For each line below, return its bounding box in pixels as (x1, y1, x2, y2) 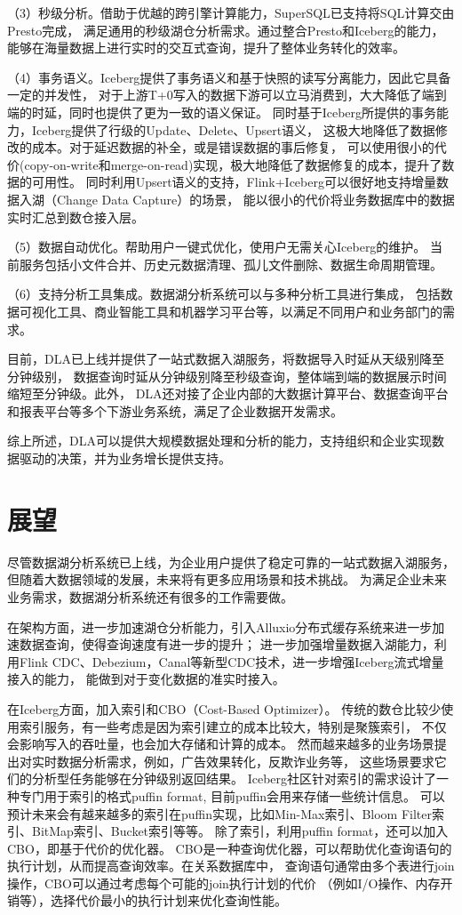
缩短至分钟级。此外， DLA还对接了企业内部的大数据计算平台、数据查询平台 (7, 384, 449, 403)
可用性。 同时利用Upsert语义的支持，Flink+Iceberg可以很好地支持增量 (31, 173, 436, 191)
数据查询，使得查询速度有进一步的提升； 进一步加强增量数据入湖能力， (19, 635, 434, 654)
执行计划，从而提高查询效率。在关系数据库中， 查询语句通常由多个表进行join (7, 856, 455, 875)
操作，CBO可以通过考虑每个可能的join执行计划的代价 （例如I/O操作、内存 (7, 873, 441, 892)
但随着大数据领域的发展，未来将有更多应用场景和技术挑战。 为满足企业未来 (7, 570, 447, 589)
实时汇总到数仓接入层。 (7, 207, 144, 226)
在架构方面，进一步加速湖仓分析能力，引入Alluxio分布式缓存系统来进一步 (7, 617, 433, 636)
